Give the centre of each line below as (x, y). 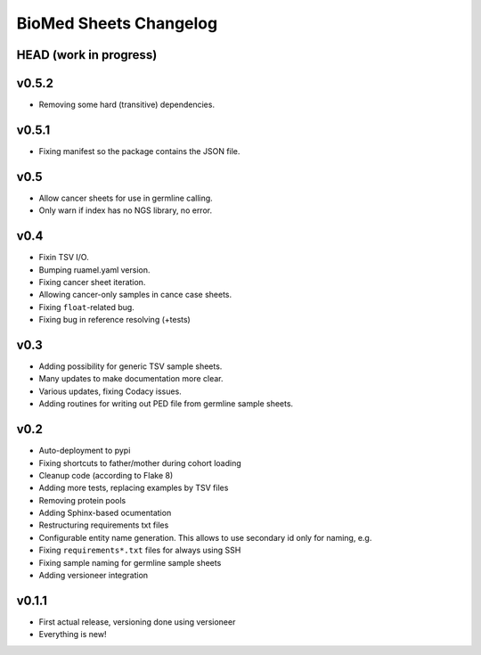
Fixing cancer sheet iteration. (92, 282)
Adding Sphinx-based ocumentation (105, 513)
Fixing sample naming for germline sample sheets (130, 562)
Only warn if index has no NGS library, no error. (126, 210)
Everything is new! (73, 635)
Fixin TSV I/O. (64, 258)
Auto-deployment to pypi (85, 451)
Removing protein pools (82, 500)
